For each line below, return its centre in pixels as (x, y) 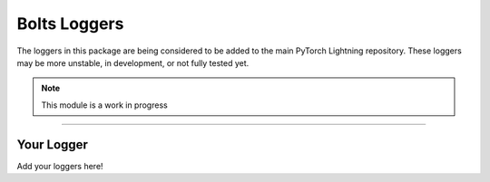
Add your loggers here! (60, 166)
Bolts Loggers (70, 24)
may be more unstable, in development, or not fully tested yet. (133, 62)
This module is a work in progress (104, 105)
